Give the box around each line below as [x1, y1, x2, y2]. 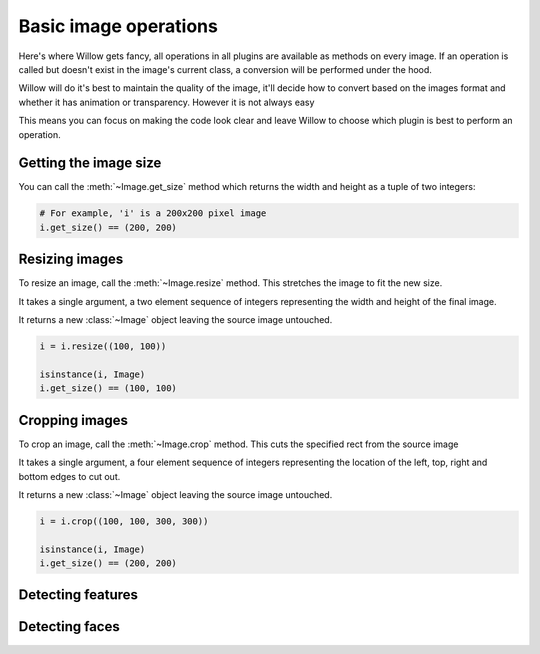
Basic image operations [18, 15, 219, 37]
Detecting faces [18, 618, 120, 635]
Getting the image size [18, 155, 162, 172]
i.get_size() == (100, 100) [39, 383, 177, 394]
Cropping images [18, 411, 129, 429]
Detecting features [18, 586, 139, 604]
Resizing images [18, 251, 124, 268]
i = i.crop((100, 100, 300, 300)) [39, 515, 209, 527]
